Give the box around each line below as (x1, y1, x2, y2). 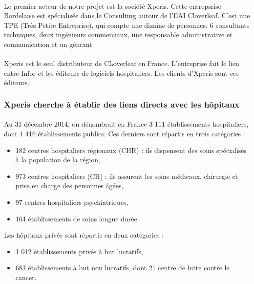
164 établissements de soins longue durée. (15, 213, 139, 223)
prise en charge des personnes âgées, (15, 180, 124, 191)
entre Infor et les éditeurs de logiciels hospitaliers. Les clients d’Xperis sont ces (4, 67, 239, 78)
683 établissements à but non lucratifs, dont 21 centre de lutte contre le (15, 262, 230, 273)
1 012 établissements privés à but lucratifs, (15, 246, 143, 256)
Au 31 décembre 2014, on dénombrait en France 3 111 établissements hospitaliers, (4, 119, 249, 129)
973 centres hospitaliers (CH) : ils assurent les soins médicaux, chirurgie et (15, 171, 238, 181)
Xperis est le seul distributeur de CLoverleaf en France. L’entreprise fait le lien (4, 58, 239, 68)
